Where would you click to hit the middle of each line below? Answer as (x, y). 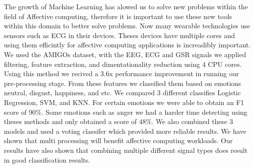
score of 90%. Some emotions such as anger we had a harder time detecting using (126, 112)
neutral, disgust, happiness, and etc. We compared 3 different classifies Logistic (122, 93)
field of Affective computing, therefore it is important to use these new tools (118, 16)
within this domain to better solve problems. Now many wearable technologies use (127, 26)
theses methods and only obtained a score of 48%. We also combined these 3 (118, 121)
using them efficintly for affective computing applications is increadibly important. (127, 45)
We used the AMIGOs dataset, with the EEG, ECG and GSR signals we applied (125, 54)
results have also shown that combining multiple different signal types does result (126, 150)
